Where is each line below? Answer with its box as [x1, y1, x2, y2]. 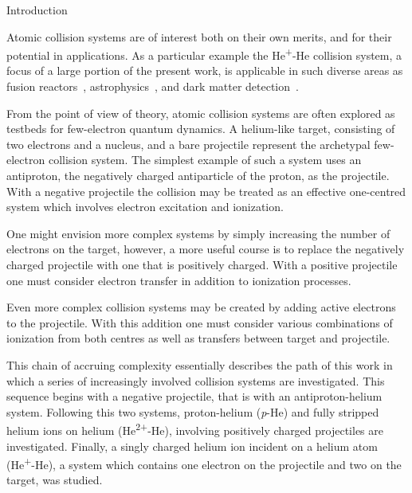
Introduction [6, 2, 68, 18]
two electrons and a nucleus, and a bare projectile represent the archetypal [6, 135, 371, 152]
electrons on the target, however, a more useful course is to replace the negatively [6, 241, 405, 257]
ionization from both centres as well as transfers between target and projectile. [6, 330, 390, 346]
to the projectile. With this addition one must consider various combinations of [6, 314, 393, 331]
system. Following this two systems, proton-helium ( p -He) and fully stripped [6, 403, 379, 420]
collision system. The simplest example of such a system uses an [48, 151, 362, 168]
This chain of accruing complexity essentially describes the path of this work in [6, 356, 393, 373]
